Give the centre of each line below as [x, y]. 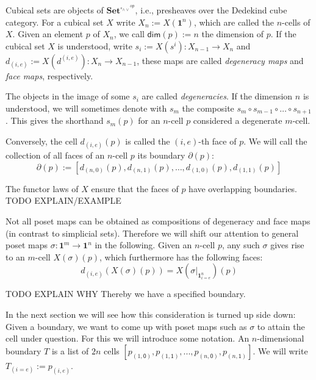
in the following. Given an [143, 245]
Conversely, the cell [41, 141]
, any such [241, 245]
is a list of [70, 350]
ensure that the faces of [135, 188]
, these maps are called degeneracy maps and [220, 60]
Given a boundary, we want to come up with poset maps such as [126, 326]
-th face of [217, 141]
